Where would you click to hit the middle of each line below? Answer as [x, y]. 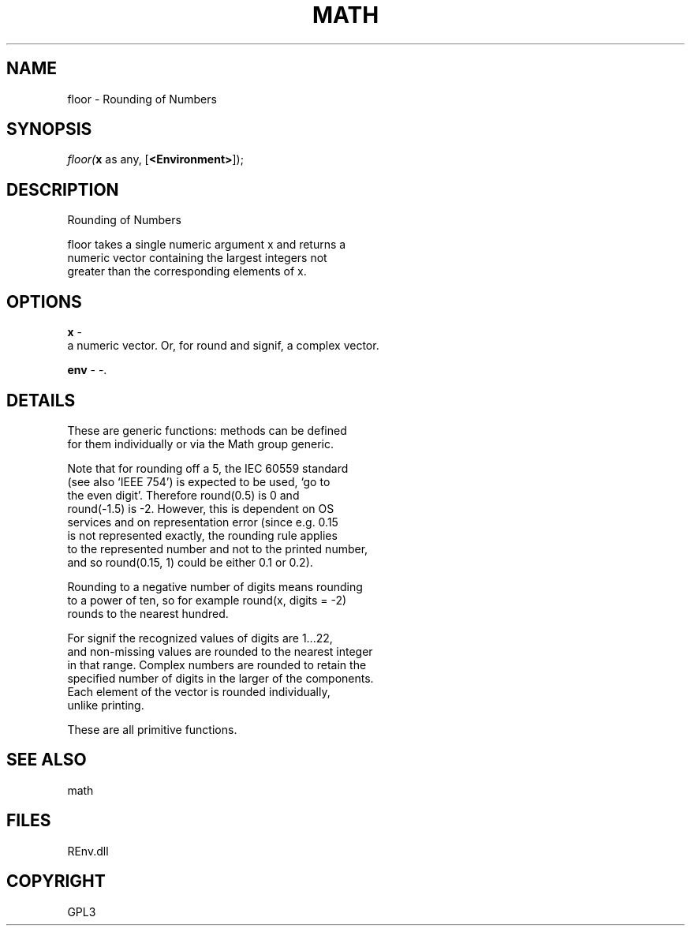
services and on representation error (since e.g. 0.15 [203, 522]
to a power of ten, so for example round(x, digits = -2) [207, 600]
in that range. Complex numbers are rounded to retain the [217, 664]
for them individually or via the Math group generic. [200, 444]
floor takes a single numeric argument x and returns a [207, 245]
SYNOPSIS [49, 129]
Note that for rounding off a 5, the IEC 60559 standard [208, 468]
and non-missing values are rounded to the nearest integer [220, 651]
